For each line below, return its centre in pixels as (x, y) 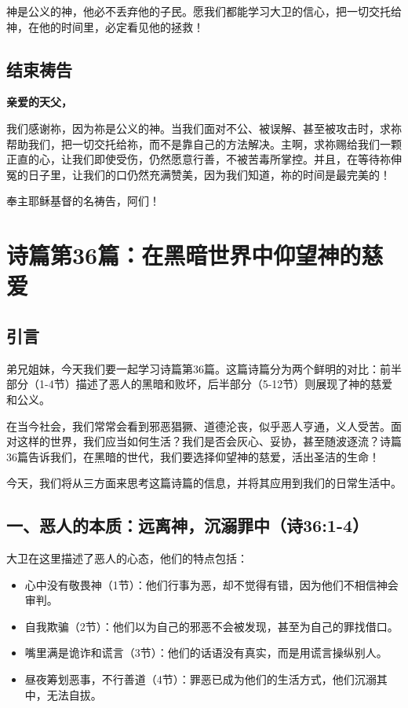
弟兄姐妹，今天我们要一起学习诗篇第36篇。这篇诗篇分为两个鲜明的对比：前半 (204, 368)
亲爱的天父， (39, 102)
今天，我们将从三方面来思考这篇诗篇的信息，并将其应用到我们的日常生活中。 (204, 483)
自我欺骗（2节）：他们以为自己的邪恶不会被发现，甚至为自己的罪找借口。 (211, 626)
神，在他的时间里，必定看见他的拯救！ (105, 26)
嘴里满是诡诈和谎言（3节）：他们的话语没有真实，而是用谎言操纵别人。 (206, 653)
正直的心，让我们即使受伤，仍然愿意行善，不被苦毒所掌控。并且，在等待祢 (199, 159)
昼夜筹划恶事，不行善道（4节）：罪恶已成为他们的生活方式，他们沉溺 (200, 679)
